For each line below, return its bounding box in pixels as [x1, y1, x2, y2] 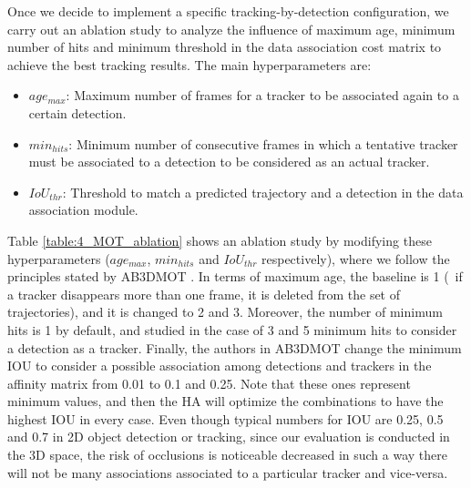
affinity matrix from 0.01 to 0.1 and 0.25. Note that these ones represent [7, 373, 411, 392]
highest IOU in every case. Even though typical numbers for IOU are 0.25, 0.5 [7, 409, 444, 428]
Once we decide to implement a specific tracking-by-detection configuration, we [7, 2, 449, 20]
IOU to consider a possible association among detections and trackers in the [7, 356, 432, 375]
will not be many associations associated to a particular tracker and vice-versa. [7, 463, 448, 482]
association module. [28, 200, 138, 219]
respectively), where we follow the [261, 249, 450, 268]
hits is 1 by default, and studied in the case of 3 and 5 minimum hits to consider [7, 320, 457, 339]
